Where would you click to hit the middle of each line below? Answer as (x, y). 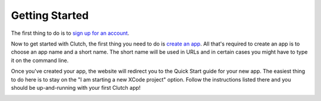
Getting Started (50, 15)
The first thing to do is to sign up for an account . (70, 33)
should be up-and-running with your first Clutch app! (76, 87)
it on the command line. (40, 60)
